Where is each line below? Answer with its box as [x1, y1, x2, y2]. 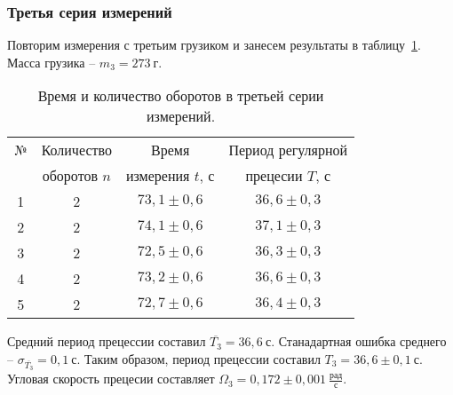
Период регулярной [228, 139, 348, 161]
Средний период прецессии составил [7, 332, 206, 351]
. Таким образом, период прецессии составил [76, 350, 321, 367]
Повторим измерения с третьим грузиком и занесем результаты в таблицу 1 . [7, 36, 422, 54]
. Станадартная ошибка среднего [271, 332, 447, 351]
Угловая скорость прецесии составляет [7, 369, 215, 388]
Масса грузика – [7, 52, 96, 71]
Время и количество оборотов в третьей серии [37, 85, 324, 107]
